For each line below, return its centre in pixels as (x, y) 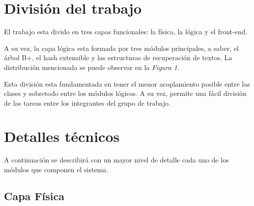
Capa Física (34, 195)
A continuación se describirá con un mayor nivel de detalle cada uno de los (116, 160)
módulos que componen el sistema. (56, 169)
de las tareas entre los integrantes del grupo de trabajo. (87, 103)
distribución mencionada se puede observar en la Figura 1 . (92, 67)
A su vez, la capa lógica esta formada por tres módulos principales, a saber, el (121, 48)
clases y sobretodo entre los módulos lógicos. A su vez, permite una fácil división (125, 93)
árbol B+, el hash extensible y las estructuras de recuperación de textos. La (118, 57)
